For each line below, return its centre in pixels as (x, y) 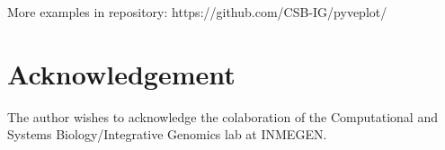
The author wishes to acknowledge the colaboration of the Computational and (222, 116)
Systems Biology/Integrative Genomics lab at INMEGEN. (167, 134)
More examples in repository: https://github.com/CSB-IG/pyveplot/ (197, 12)
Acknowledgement (121, 73)
